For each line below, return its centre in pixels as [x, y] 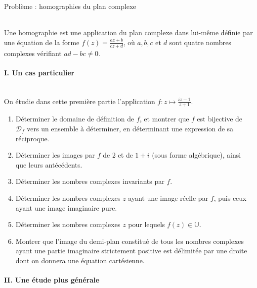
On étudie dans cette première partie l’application [80, 101]
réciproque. [32, 138]
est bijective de [220, 119]
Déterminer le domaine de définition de [75, 119]
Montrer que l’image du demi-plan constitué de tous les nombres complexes [130, 241]
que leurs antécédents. [49, 164]
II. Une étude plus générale [52, 280]
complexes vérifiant [33, 53]
